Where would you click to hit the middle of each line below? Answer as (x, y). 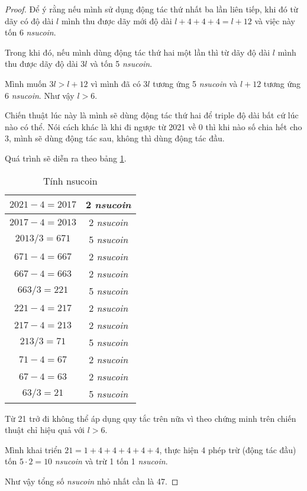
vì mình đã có (116, 83)
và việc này (275, 20)
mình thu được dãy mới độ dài (117, 20)
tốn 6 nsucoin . (30, 32)
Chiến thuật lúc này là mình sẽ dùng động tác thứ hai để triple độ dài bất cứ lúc (152, 115)
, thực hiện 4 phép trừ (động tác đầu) (228, 449)
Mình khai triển (33, 449)
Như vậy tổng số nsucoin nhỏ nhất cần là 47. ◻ (92, 481)
